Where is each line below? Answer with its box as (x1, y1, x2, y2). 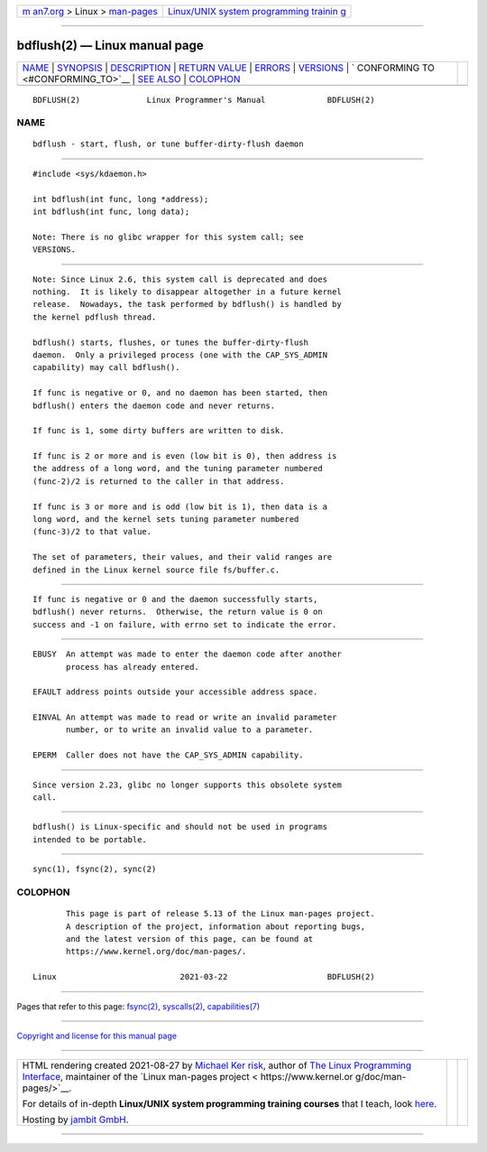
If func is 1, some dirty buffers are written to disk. (32, 425, 285, 436)
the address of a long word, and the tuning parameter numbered (32, 463, 324, 474)
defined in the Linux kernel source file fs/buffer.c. (32, 564, 280, 575)
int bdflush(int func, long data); (32, 207, 190, 217)
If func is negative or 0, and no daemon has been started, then (32, 388, 328, 398)
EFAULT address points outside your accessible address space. (32, 687, 318, 697)
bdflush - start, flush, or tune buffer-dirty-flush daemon (32, 139, 304, 149)
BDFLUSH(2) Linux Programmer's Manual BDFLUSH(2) (32, 95, 375, 105)
